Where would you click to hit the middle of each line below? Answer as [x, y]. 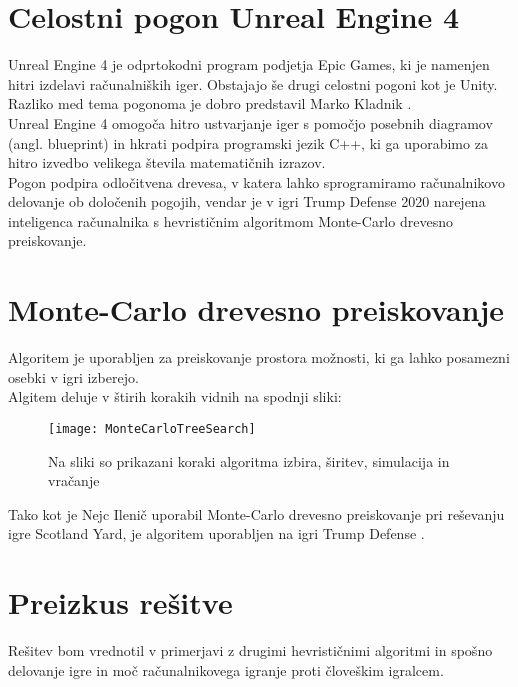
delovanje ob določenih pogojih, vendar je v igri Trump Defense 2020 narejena [247, 201]
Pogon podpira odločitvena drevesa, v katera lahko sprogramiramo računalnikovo [256, 181]
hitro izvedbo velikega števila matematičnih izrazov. [167, 162]
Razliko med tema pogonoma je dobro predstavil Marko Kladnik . [210, 103]
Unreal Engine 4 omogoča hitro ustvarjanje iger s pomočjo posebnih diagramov [250, 122]
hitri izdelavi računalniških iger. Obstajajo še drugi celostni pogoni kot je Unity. [253, 83]
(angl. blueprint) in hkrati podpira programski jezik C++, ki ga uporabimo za [248, 142]
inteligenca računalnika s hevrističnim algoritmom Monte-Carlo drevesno [230, 220]
